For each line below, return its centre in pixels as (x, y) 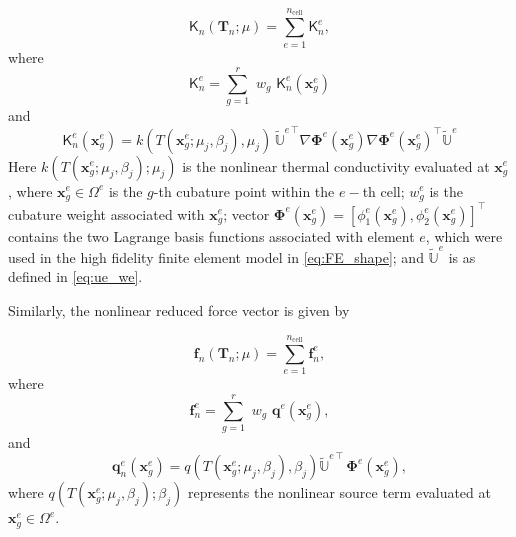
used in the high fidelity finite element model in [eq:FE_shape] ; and (216, 256)
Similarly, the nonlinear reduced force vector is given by (179, 310)
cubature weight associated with (106, 213)
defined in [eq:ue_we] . (75, 276)
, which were (464, 235)
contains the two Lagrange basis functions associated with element (211, 235)
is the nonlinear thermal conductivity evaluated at (336, 165)
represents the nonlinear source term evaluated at (339, 492)
